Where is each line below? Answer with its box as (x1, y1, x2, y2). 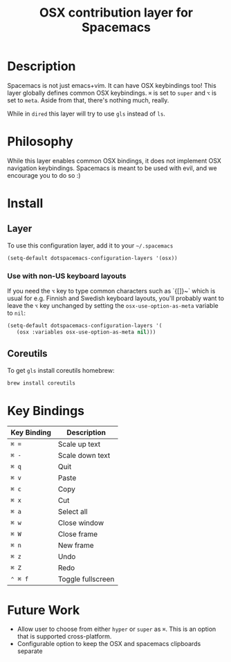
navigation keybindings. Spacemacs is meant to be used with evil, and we (7, 164, 217, 172)
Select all (57, 507, 88, 517)
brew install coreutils (7, 379, 76, 387)
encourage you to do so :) (7, 171, 81, 179)
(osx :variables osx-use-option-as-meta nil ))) (16, 329, 156, 335)
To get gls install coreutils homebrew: (7, 366, 115, 374)
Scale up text (57, 439, 101, 449)
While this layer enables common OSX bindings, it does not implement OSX (7, 156, 221, 165)
